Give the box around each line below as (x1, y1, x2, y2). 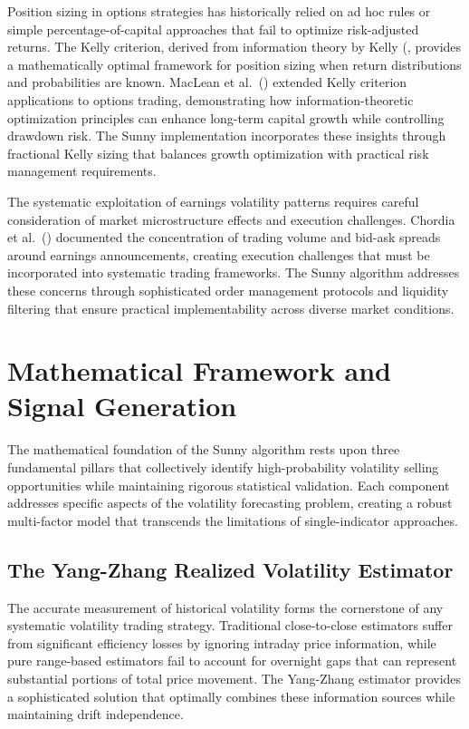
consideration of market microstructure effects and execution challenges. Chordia (7, 209, 455, 228)
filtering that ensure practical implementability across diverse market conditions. (7, 298, 455, 317)
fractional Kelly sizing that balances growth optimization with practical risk (7, 143, 429, 162)
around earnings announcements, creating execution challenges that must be (7, 245, 430, 264)
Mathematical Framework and (7, 352, 391, 389)
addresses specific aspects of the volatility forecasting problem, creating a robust (7, 493, 453, 512)
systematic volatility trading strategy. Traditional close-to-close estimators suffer (7, 616, 453, 635)
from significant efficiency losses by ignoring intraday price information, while (7, 633, 436, 652)
